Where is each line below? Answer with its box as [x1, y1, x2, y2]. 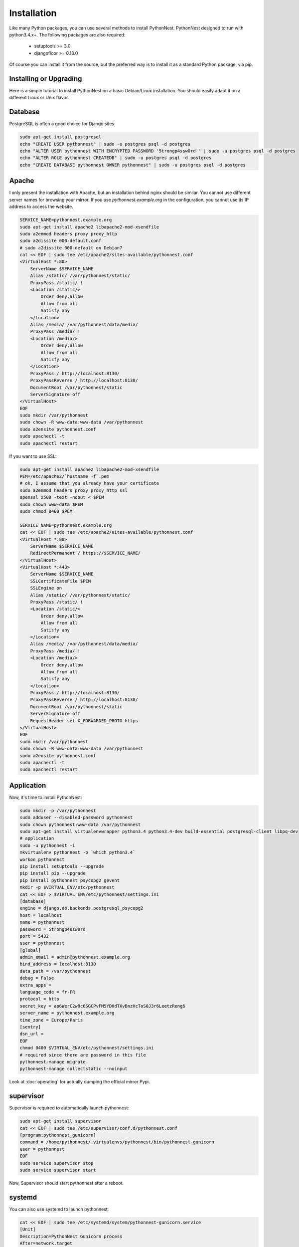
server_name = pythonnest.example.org [19, 1010, 115, 1016]
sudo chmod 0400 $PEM [19, 508, 73, 514]
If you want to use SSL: [9, 453, 57, 459]
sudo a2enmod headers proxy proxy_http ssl [19, 487, 128, 493]
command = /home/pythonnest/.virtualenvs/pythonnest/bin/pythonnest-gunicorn [19, 1139, 214, 1145]
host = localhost [19, 912, 62, 918]
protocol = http [19, 996, 60, 1002]
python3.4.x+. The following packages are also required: [9, 31, 126, 37]
